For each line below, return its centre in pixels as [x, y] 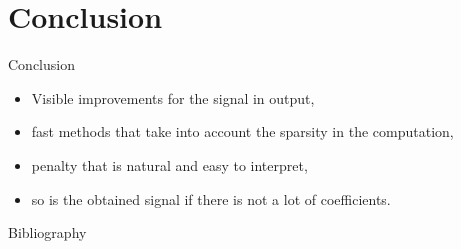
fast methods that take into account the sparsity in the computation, [242, 131]
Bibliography [47, 232]
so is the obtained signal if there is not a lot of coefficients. [211, 198]
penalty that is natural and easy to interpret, [169, 164]
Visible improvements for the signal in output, [173, 97]
